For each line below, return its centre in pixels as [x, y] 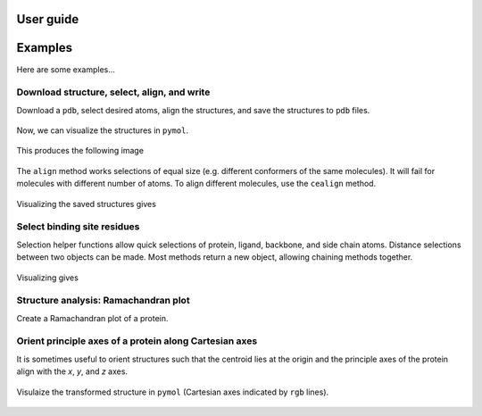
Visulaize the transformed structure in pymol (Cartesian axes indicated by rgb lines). [173, 392]
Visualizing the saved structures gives [86, 204]
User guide [48, 19]
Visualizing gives [48, 278]
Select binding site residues [78, 227]
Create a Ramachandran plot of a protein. [92, 318]
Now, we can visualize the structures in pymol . [103, 130]
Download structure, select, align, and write [113, 92]
